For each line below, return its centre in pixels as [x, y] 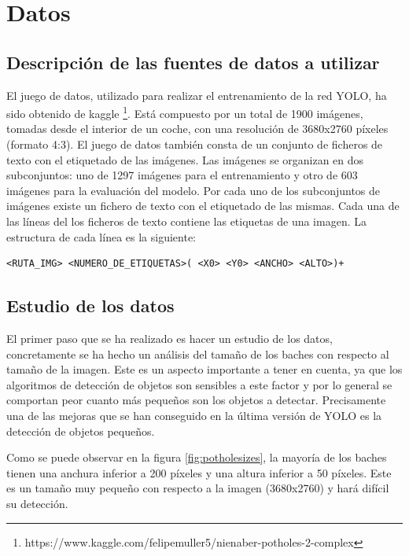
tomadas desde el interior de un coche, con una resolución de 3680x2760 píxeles [197, 129]
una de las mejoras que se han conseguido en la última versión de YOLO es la [194, 415]
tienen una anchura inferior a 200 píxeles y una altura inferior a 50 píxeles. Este [199, 472]
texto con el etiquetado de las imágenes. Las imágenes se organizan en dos [185, 159]
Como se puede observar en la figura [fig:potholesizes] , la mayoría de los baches [197, 457]
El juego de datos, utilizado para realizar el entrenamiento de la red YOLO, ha [197, 95]
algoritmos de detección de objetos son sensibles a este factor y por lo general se [199, 384]
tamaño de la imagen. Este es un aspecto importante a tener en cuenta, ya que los [204, 369]
